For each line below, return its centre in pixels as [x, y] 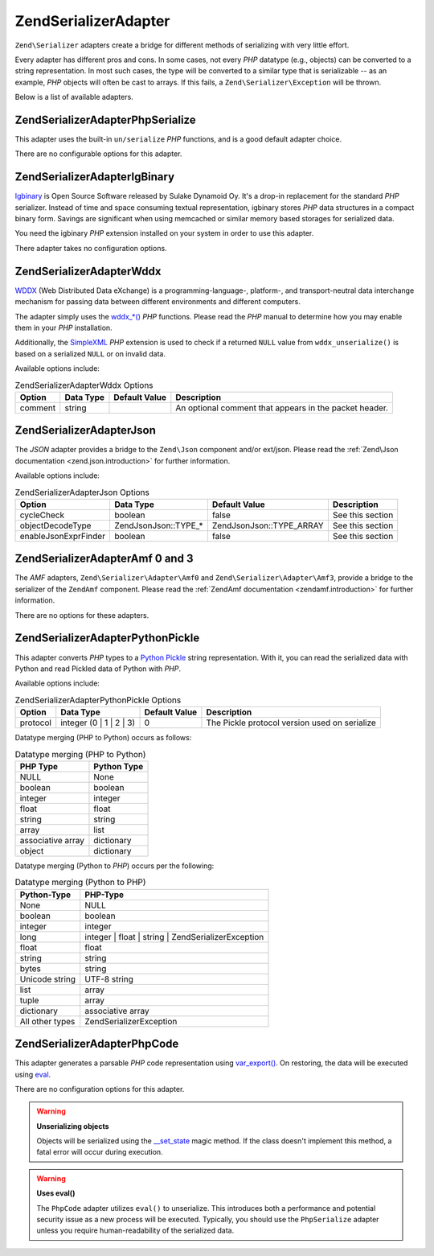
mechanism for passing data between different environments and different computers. [158, 302]
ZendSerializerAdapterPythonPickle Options [98, 700]
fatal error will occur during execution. [100, 1152]
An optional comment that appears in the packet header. [282, 408]
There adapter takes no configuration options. [91, 248]
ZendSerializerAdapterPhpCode [97, 1044]
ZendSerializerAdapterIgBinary [95, 177]
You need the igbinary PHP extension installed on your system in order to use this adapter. [164, 233]
